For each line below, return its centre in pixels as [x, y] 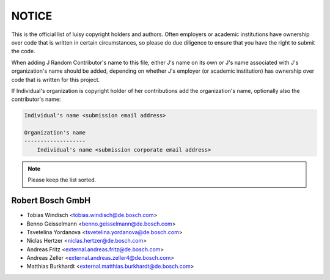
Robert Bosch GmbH [51, 201]
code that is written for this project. [56, 79]
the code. [24, 51]
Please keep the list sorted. [62, 180]
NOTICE [32, 16]
